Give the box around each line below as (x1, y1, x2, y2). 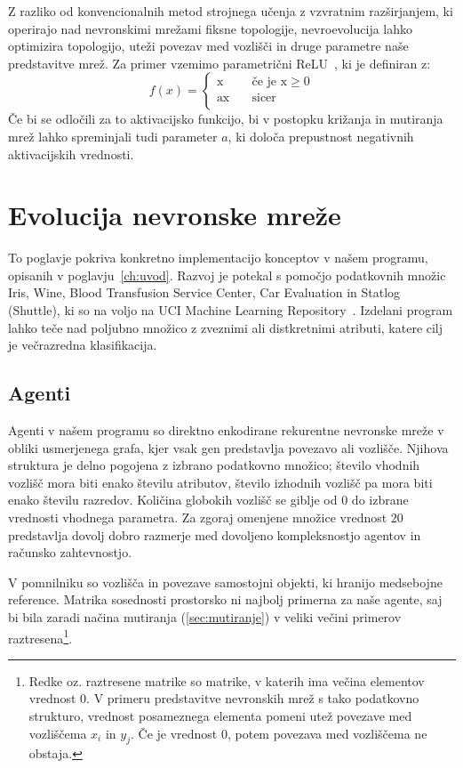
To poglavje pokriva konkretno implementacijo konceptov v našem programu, (8, 248, 428, 267)
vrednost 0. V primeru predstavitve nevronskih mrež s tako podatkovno (28, 689, 419, 707)
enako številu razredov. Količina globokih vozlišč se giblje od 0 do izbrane (8, 490, 409, 509)
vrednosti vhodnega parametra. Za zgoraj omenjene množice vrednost (8, 508, 387, 527)
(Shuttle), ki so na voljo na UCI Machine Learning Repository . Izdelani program (8, 301, 453, 319)
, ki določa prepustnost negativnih (228, 126, 414, 145)
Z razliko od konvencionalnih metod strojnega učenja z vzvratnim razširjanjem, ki (8, 2, 453, 20)
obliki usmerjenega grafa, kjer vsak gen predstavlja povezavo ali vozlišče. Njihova (8, 438, 449, 457)
